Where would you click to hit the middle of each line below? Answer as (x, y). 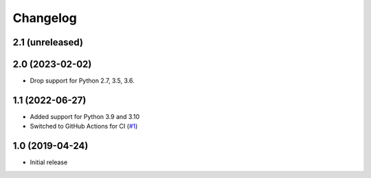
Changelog (45, 18)
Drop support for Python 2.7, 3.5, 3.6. (82, 81)
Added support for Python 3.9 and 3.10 (85, 116)
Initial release (49, 162)
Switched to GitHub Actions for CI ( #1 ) (84, 126)
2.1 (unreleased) (48, 42)
